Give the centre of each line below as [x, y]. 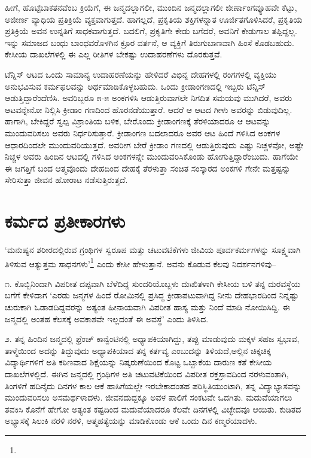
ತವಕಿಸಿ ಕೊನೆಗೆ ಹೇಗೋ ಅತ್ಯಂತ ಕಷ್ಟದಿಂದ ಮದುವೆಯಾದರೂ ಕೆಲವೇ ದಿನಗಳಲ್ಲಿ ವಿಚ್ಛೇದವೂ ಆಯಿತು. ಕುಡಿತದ [153, 409]
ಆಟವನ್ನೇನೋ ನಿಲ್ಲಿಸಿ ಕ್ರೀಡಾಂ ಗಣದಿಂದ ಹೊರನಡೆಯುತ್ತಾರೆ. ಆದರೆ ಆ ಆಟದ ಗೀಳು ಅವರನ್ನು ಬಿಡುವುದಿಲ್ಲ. [149, 109]
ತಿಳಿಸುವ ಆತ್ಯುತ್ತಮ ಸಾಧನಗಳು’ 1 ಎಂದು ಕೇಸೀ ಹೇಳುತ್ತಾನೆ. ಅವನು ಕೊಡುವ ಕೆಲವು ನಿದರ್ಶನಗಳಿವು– [141, 262]
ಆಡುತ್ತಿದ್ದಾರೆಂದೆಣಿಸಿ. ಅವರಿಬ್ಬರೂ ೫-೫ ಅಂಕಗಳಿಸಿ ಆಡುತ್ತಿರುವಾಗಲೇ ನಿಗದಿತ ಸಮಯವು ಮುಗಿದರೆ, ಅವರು [149, 98]
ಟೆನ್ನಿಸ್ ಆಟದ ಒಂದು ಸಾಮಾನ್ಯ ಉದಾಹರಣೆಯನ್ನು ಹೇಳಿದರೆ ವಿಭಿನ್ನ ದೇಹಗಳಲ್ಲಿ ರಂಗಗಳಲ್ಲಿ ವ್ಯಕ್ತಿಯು [141, 74]
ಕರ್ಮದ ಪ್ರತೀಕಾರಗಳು [65, 221]
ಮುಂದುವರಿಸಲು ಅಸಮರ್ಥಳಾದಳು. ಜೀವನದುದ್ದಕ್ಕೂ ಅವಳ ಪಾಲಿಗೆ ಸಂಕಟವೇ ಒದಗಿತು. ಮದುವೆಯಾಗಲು [149, 397]
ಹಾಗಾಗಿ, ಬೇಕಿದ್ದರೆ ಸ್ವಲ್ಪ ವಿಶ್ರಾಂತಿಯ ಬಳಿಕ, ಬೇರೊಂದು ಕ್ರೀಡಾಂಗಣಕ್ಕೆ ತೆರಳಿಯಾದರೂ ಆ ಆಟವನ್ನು [138, 121]
